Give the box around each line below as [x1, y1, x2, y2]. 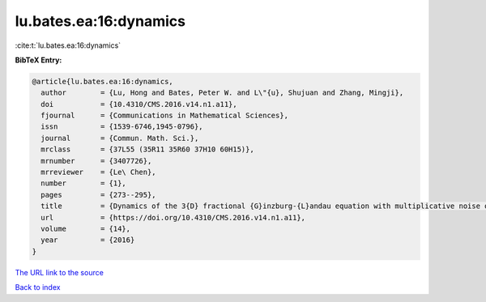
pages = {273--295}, [40, 190, 157, 199]
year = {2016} [40, 236, 135, 245]
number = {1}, [40, 179, 127, 188]
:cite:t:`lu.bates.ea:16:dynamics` [15, 40, 122, 50]
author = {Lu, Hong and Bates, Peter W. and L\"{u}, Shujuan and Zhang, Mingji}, [40, 88, 404, 97]
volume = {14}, [40, 224, 131, 233]
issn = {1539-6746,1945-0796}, [40, 122, 203, 131]
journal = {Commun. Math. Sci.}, [40, 134, 199, 142]
